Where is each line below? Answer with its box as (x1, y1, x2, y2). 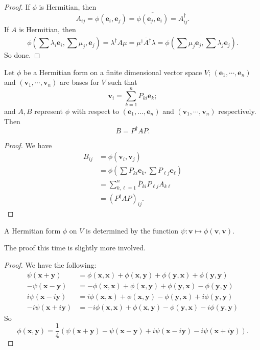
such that (108, 77, 137, 87)
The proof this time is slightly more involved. (4, 242, 146, 253)
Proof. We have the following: (4, 259, 97, 270)
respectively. (218, 105, 256, 116)
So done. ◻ (4, 50, 40, 60)
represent (34, 105, 63, 116)
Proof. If (4, 2, 30, 12)
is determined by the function (86, 225, 179, 236)
